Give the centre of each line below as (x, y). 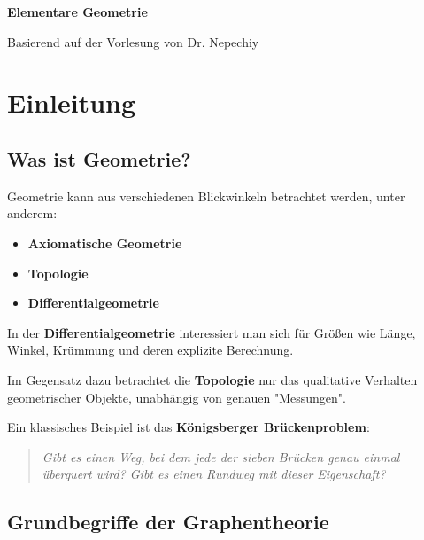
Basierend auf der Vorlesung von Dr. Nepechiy (133, 41)
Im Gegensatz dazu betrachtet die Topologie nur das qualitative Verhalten (212, 379)
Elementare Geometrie (77, 12)
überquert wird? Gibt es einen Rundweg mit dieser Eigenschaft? (214, 474)
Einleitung (72, 102)
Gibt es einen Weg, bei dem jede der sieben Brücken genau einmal (221, 456)
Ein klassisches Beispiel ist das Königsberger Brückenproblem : (189, 427)
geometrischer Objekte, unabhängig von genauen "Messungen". (177, 397)
